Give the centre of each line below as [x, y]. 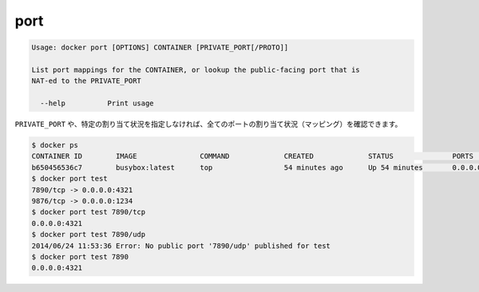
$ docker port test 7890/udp [89, 235]
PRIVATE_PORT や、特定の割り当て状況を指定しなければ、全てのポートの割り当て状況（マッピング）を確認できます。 [208, 124]
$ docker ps [55, 145]
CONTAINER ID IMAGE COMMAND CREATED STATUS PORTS [253, 156]
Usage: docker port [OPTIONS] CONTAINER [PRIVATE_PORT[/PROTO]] [160, 47]
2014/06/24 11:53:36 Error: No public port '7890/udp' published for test [181, 246]
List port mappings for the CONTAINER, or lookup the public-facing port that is [196, 69]
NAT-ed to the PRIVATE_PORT [86, 81]
